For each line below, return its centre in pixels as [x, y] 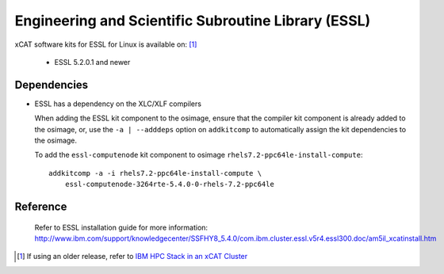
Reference [41, 207]
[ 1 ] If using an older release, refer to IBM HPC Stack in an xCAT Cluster [132, 257]
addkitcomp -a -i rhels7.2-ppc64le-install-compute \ [155, 173]
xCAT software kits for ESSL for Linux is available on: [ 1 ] [106, 44]
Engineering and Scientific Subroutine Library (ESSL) [193, 21]
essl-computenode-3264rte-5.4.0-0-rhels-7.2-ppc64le [170, 185]
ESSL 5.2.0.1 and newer [92, 62]
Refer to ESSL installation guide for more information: [121, 227]
